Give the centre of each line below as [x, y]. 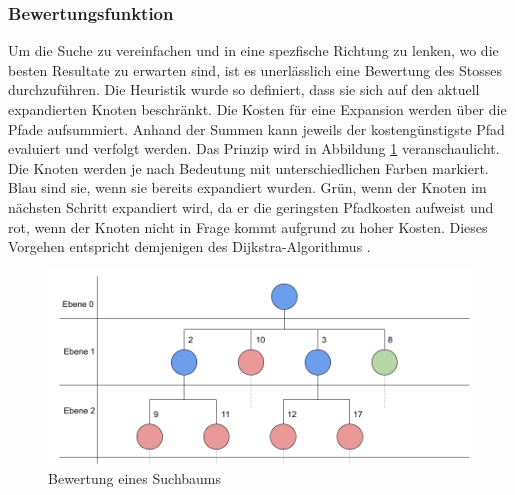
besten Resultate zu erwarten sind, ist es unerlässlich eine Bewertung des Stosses [255, 69]
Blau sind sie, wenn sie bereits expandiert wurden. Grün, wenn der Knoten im [247, 187]
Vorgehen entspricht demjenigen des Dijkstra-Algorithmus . [189, 246]
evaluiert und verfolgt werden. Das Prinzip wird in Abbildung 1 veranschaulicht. [254, 148]
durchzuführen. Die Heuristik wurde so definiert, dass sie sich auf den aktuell [244, 89]
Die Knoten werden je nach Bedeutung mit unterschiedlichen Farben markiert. [248, 167]
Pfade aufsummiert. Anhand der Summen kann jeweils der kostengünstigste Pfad [256, 128]
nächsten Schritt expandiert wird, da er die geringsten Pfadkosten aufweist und [251, 206]
